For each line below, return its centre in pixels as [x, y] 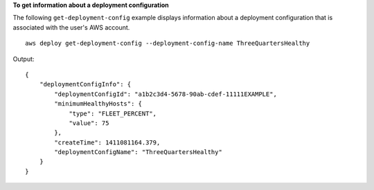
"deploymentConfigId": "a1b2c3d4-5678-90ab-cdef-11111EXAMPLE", [166, 94]
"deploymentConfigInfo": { [85, 84]
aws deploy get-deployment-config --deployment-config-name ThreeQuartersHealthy [168, 44]
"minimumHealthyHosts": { [98, 104]
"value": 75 [89, 123]
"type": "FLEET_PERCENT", [113, 113]
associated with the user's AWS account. [71, 27]
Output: [24, 59]
